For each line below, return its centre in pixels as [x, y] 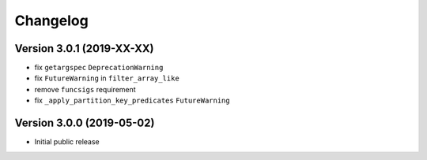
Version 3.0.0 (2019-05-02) [85, 123]
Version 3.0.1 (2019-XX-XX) [84, 48]
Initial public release [67, 142]
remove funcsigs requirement [85, 89]
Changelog [51, 20]
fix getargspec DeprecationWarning [99, 68]
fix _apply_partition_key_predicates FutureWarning [132, 100]
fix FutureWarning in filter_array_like [107, 78]
